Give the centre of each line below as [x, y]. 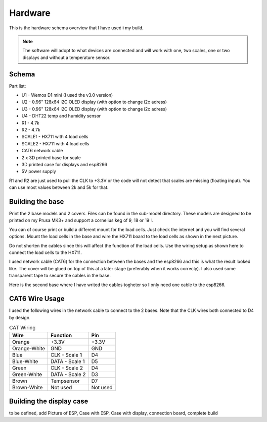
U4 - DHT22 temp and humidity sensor [61, 116]
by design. [20, 317]
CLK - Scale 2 [67, 368]
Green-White [27, 374]
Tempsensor [65, 381]
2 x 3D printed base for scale [51, 157]
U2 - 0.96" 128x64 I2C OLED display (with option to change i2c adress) [94, 102]
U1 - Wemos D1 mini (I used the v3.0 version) [67, 95]
